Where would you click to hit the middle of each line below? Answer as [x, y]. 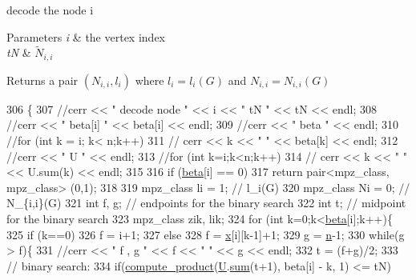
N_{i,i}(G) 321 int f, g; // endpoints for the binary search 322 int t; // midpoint [206, 203]
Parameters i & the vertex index [86, 36]
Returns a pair [42, 80]
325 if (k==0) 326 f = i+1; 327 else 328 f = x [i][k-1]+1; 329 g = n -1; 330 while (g [206, 234]
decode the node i [50, 10]
